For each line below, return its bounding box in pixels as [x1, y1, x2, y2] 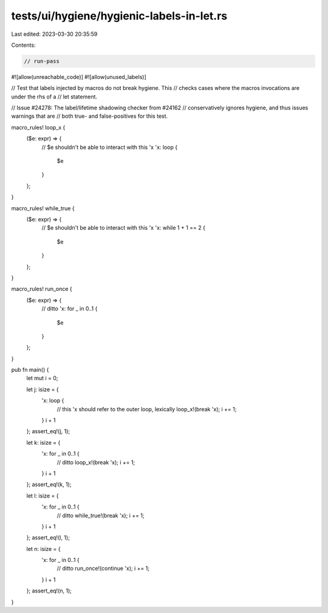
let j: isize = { [26, 386, 59, 393]
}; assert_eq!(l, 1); [26, 534, 70, 541]
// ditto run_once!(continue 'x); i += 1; [56, 565, 150, 572]
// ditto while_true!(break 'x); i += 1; [56, 512, 145, 519]
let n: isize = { [26, 545, 61, 552]
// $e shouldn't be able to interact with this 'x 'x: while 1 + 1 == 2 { [41, 224, 206, 231]
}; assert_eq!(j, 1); [26, 428, 70, 435]
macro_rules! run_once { [11, 286, 72, 293]
